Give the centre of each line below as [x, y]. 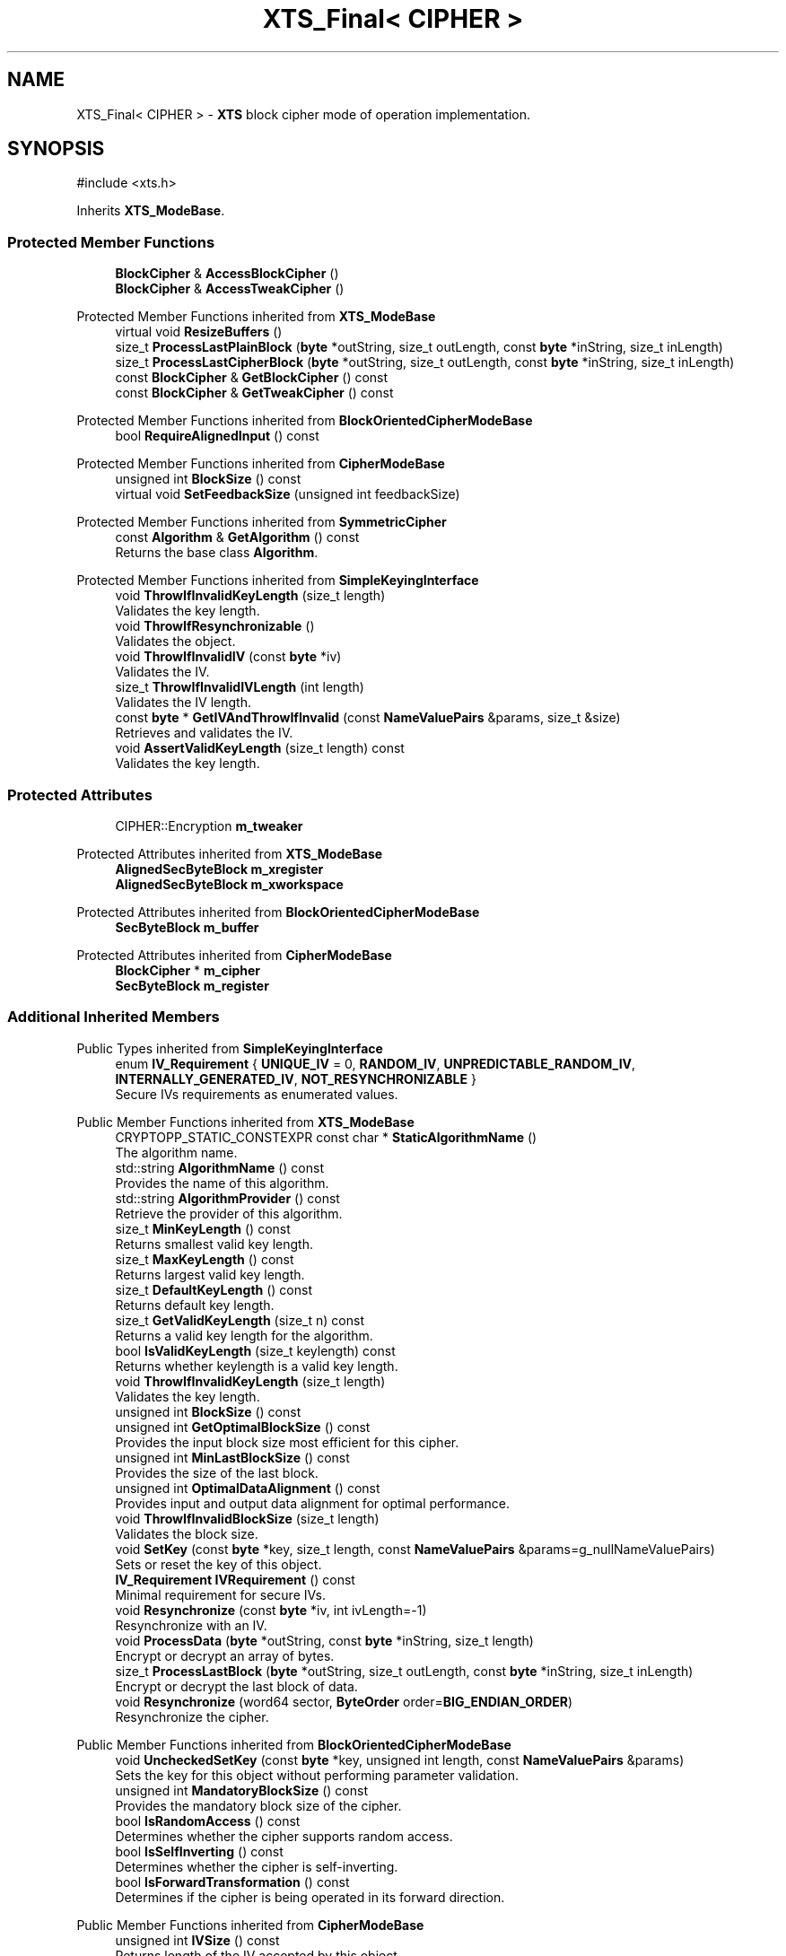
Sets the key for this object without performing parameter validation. [317, 1775]
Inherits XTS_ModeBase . [151, 211]
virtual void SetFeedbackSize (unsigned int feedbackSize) [288, 494]
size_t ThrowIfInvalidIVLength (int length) [240, 687]
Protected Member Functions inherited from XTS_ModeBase [256, 317]
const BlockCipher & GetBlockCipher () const [252, 378]
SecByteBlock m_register [192, 985]
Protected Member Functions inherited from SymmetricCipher [262, 522]
